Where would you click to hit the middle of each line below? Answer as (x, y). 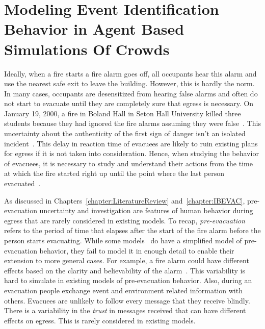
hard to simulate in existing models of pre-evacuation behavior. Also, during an (128, 280)
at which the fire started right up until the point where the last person (114, 173)
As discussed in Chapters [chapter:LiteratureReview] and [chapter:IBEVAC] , (125, 200)
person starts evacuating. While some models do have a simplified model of (123, 240)
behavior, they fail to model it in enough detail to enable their (137, 250)
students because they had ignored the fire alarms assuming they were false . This (132, 123)
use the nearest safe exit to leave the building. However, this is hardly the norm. (129, 83)
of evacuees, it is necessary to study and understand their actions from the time (128, 163)
